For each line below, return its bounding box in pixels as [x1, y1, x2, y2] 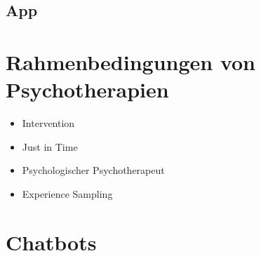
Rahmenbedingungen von [6, 47, 255, 76]
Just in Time [22, 139, 78, 154]
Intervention [22, 116, 75, 130]
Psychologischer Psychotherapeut [22, 163, 165, 177]
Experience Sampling [22, 186, 113, 201]
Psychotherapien [6, 75, 169, 104]
